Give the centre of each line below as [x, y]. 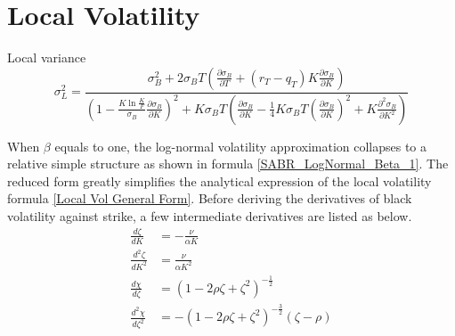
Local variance [47, 57]
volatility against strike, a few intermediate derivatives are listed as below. [210, 215]
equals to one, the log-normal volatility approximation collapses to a [241, 146]
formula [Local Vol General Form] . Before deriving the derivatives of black [210, 198]
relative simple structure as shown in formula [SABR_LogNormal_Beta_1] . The [228, 164]
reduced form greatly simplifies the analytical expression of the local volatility [219, 180]
